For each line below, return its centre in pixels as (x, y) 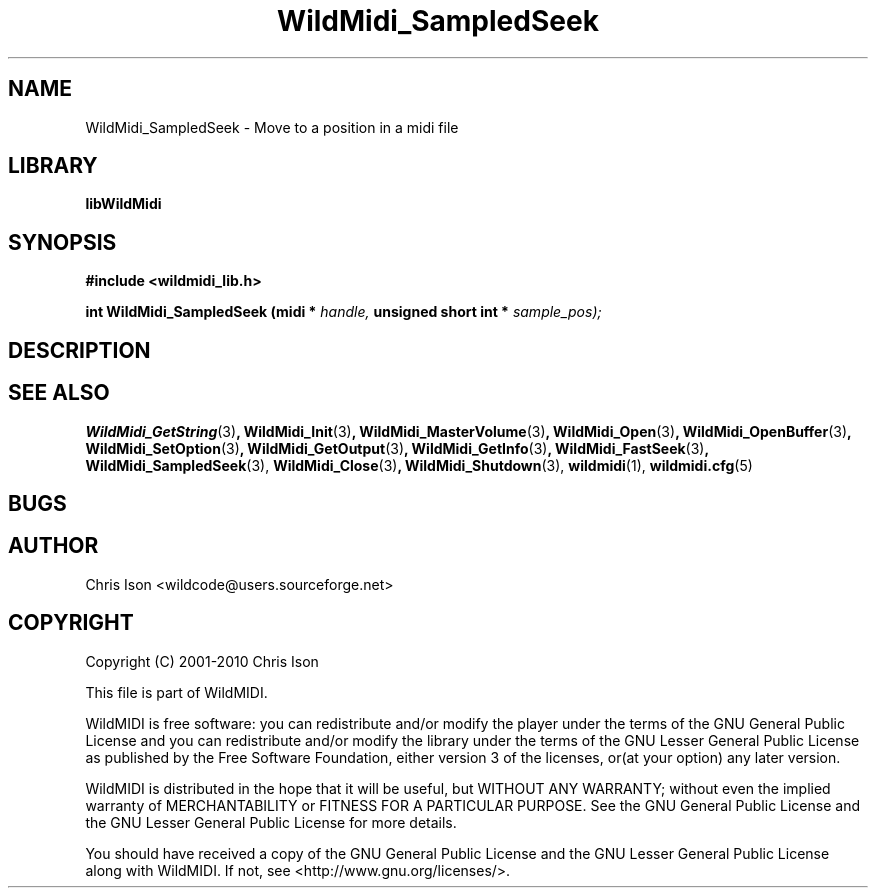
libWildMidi (123, 204)
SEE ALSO (59, 393)
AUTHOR (53, 546)
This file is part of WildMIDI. (176, 692)
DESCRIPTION (79, 350)
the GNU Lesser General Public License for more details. (271, 822)
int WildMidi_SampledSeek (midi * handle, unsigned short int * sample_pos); (343, 312)
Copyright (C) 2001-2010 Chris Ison (202, 661)
